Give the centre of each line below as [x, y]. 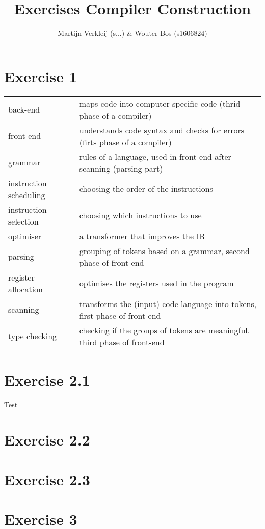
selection [23, 221]
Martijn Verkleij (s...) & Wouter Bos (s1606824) [132, 33]
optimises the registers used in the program [156, 283]
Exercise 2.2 [47, 439]
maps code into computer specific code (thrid [160, 103]
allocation [26, 289]
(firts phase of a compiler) [125, 142]
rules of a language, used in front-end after [155, 156]
